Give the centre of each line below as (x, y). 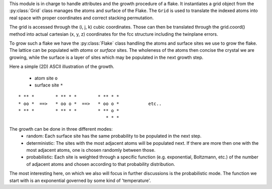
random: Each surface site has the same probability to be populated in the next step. (114, 136)
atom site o (46, 78)
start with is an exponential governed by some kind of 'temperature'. (80, 180)
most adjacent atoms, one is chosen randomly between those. (91, 150)
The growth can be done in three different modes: (61, 129)
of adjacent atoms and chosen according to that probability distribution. (101, 164)
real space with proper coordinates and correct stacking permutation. (81, 18)
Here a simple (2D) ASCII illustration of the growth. (62, 67)
